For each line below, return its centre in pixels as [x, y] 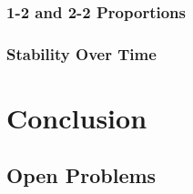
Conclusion [77, 117]
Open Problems [81, 175]
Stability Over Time [81, 53]
